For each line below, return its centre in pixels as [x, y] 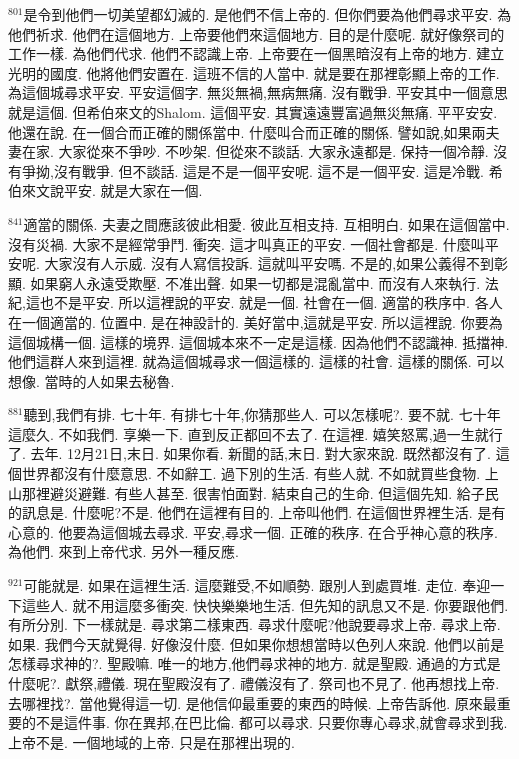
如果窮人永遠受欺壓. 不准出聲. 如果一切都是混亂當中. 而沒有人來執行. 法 [264, 282]
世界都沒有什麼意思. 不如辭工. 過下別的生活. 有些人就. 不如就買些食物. [251, 473]
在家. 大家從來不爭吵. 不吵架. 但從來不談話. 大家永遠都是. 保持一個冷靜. [255, 151]
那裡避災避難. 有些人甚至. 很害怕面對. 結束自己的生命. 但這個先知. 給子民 [260, 492]
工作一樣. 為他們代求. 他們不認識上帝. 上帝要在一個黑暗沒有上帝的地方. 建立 [256, 53]
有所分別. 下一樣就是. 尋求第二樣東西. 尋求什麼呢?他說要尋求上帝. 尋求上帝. [254, 624]
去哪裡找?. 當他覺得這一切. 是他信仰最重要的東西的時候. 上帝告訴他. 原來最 [252, 702]
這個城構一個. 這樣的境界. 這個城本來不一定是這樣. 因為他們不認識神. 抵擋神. [258, 341]
